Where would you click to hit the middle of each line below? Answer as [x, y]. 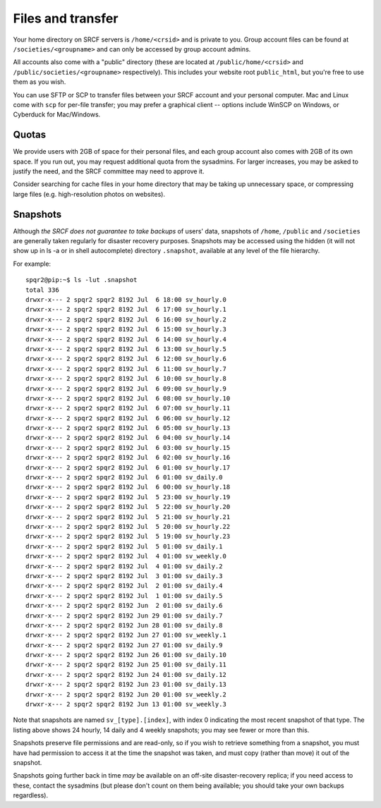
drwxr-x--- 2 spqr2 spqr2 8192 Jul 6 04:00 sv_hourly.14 [128, 438]
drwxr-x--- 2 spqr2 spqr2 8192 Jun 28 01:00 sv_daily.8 [124, 625]
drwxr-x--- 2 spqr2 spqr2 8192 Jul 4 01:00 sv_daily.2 [124, 566]
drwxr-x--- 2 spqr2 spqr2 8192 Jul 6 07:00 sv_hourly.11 [128, 408]
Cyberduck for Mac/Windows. [57, 115]
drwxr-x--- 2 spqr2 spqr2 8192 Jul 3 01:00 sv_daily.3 [124, 576]
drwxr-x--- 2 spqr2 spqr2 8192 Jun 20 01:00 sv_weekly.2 [126, 694]
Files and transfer [66, 18]
